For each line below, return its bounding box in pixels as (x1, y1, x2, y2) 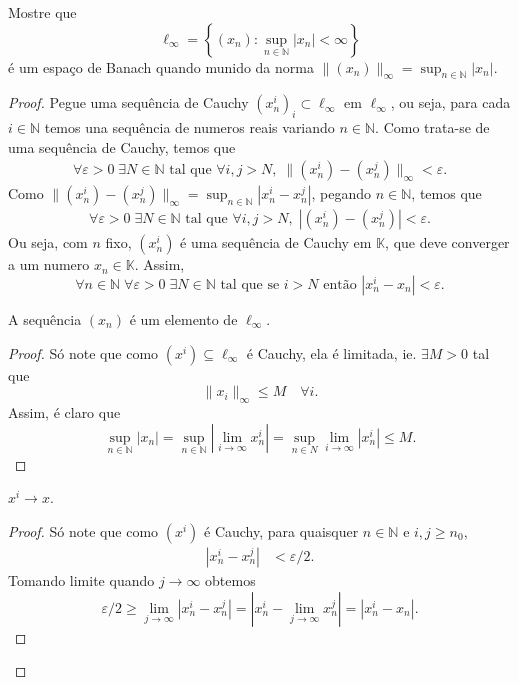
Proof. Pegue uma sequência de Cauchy (8, 92, 249, 113)
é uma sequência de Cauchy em (180, 232, 372, 253)
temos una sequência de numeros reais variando (44, 117, 335, 138)
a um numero (8, 254, 90, 275)
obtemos (205, 570, 256, 591)
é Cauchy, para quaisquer (204, 521, 359, 542)
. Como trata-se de (375, 117, 490, 138)
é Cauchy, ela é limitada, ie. (246, 342, 417, 363)
